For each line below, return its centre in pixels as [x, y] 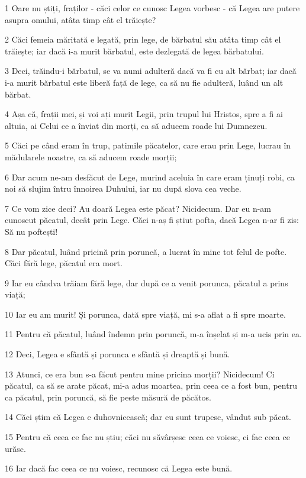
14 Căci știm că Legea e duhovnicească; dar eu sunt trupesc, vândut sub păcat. [148, 417]
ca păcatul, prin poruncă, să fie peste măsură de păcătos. [108, 397]
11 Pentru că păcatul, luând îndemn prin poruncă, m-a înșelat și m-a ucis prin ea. [153, 334]
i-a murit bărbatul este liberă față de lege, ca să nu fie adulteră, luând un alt [144, 82]
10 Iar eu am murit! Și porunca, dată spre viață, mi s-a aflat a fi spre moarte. [145, 314]
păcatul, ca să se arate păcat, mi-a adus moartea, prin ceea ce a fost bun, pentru [151, 385]
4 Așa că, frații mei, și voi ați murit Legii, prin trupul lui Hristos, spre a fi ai [144, 114]
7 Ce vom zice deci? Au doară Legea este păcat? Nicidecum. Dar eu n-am [138, 208]
